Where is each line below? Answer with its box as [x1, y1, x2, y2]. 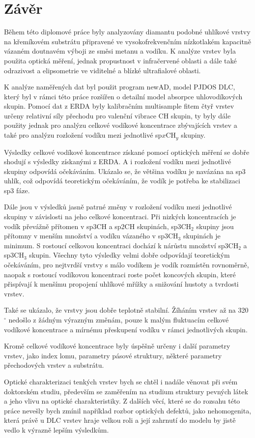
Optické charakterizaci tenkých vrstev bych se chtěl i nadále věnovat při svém [4, 376, 238, 386]
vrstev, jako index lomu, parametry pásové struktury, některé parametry [4, 350, 222, 360]
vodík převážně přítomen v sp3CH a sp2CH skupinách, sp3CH [4, 221, 192, 231]
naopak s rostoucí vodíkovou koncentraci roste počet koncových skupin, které [4, 269, 236, 279]
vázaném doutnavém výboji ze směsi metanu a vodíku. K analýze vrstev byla [4, 46, 236, 56]
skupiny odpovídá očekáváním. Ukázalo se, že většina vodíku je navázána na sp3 [4, 166, 246, 176]
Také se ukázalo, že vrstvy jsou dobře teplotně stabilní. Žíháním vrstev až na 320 [4, 305, 249, 315]
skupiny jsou [196, 221, 234, 231]
